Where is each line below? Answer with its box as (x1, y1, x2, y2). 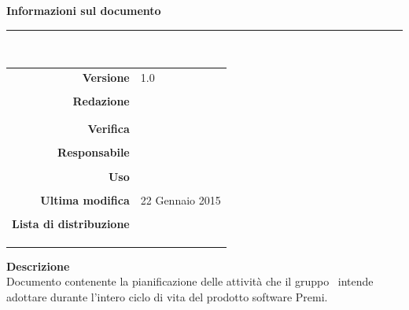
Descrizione (6, 257, 70, 274)
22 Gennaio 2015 (140, 191, 221, 208)
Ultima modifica (40, 191, 130, 208)
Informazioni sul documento (6, 2, 161, 18)
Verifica (87, 120, 130, 137)
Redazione (72, 93, 130, 109)
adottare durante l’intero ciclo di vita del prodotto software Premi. (6, 288, 328, 304)
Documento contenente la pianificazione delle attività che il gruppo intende (6, 273, 374, 290)
